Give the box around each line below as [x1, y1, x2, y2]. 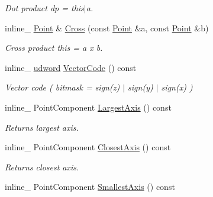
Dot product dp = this [5, 2, 84, 14]
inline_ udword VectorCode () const [5, 61, 137, 73]
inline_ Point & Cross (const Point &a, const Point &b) [5, 21, 209, 34]
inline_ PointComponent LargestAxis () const [5, 101, 172, 113]
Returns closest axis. [5, 160, 79, 173]
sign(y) [128, 81, 153, 93]
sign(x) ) [161, 81, 193, 93]
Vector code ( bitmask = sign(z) [5, 81, 120, 93]
